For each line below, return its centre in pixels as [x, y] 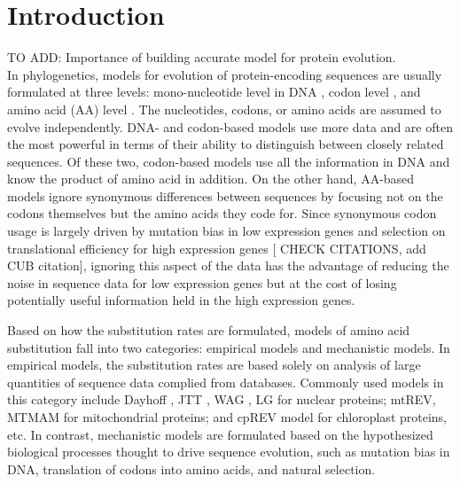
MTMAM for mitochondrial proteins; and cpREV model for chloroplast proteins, [227, 417]
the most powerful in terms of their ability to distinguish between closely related [226, 144]
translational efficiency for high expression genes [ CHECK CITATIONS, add [217, 248]
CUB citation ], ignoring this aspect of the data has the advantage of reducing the [228, 265]
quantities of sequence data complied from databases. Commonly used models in [226, 382]
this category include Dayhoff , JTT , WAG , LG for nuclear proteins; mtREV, [222, 399]
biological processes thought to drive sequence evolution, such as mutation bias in [229, 452]
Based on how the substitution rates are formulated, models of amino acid [209, 330]
